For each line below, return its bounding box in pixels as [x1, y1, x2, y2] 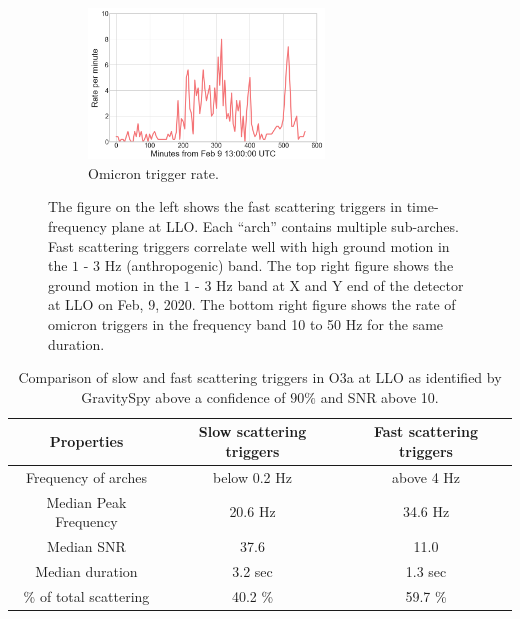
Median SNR [47, 536, 126, 557]
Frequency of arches [26, 466, 147, 487]
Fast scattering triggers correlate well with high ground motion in [48, 235, 450, 256]
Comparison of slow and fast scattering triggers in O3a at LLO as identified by [18, 367, 502, 388]
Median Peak [46, 491, 127, 512]
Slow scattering [198, 421, 307, 442]
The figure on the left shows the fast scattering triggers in [48, 196, 403, 217]
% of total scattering [23, 585, 150, 606]
